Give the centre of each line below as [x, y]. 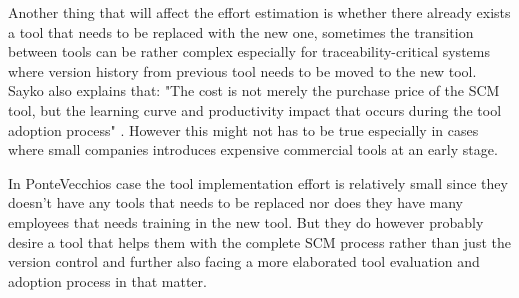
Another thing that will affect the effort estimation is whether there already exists [259, 12]
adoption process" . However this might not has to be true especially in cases [243, 129]
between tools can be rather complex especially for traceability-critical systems [249, 51]
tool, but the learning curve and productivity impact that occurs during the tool [255, 109]
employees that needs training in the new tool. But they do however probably [246, 221]
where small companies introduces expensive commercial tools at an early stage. [253, 149]
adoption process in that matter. [107, 280]
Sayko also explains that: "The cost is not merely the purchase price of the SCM [254, 90]
